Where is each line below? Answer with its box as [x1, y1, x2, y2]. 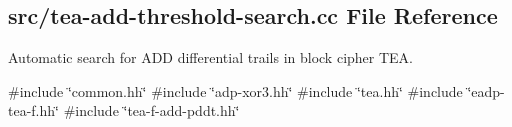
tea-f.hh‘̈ [8, 100, 59, 121]
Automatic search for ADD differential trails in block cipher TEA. [8, 47, 413, 68]
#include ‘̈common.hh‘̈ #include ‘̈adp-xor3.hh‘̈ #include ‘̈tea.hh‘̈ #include [8, 80, 463, 101]
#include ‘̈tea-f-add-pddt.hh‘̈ [63, 100, 240, 121]
